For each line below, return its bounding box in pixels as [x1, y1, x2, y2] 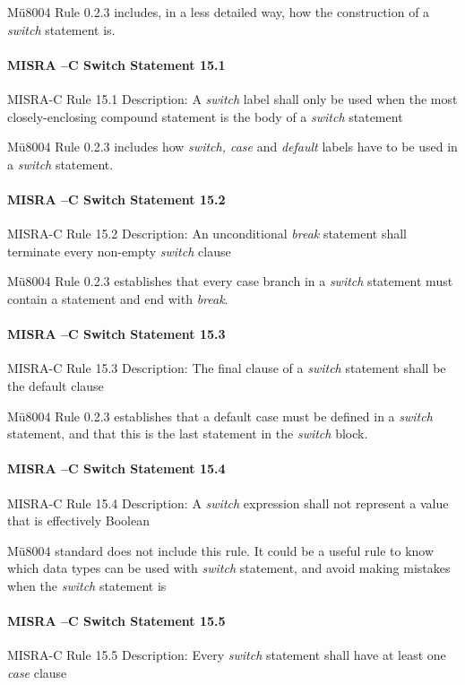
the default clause [7, 376, 104, 395]
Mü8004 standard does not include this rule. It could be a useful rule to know [7, 541, 435, 559]
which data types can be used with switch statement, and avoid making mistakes [7, 559, 451, 577]
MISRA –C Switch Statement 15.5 [7, 611, 226, 630]
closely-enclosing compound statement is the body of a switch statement [7, 107, 403, 126]
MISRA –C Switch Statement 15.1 [7, 55, 226, 74]
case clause [7, 663, 67, 681]
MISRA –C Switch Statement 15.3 [7, 325, 226, 343]
